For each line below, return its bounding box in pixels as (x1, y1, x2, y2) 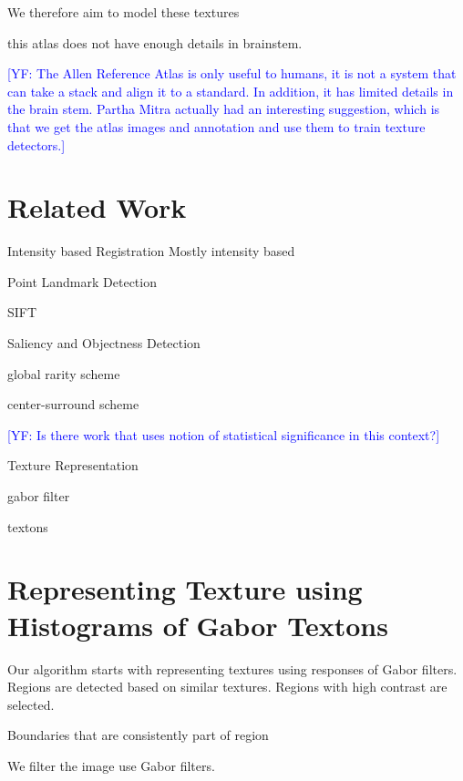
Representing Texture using (7, 570, 363, 608)
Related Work (7, 189, 187, 226)
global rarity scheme (7, 364, 120, 383)
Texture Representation (7, 456, 139, 475)
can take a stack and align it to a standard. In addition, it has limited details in (7, 81, 454, 100)
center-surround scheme (7, 395, 139, 414)
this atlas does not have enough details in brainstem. (7, 33, 303, 52)
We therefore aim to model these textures (7, 3, 240, 21)
